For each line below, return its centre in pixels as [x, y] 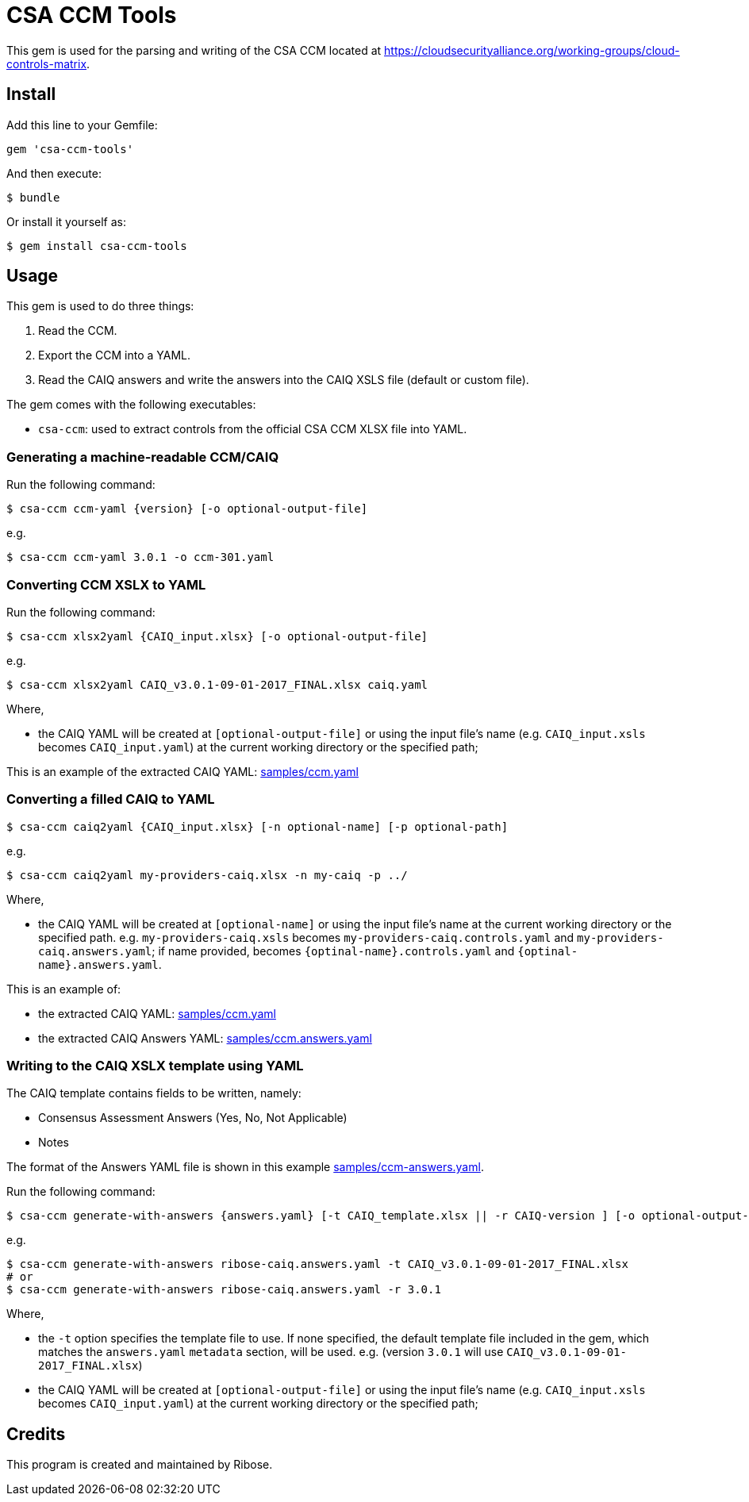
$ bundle [33, 197]
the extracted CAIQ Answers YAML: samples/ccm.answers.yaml [205, 1038]
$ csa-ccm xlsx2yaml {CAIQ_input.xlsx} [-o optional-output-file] [217, 636]
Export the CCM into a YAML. [114, 355]
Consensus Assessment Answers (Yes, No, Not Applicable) [193, 1118]
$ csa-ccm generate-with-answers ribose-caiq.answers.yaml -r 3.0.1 [224, 1290]
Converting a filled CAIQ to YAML [111, 799]
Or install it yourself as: [66, 221]
